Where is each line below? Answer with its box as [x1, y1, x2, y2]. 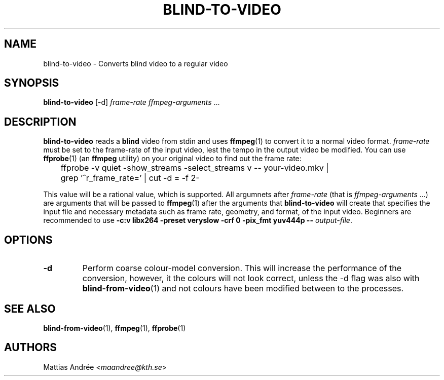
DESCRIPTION [4, 115, 77, 128]
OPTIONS [4, 233, 53, 246]
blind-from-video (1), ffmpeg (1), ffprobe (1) [43, 323, 186, 332]
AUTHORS [4, 341, 57, 354]
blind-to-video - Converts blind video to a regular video [43, 59, 228, 68]
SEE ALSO [4, 302, 56, 315]
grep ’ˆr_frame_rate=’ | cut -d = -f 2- [60, 173, 200, 183]
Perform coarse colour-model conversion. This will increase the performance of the [82, 263, 402, 274]
